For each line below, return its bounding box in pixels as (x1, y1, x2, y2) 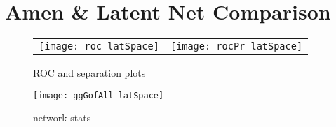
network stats (33, 110, 91, 125)
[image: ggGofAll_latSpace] (33, 90, 164, 100)
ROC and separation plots (33, 66, 146, 80)
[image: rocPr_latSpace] (170, 40, 303, 52)
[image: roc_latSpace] (39, 40, 159, 52)
